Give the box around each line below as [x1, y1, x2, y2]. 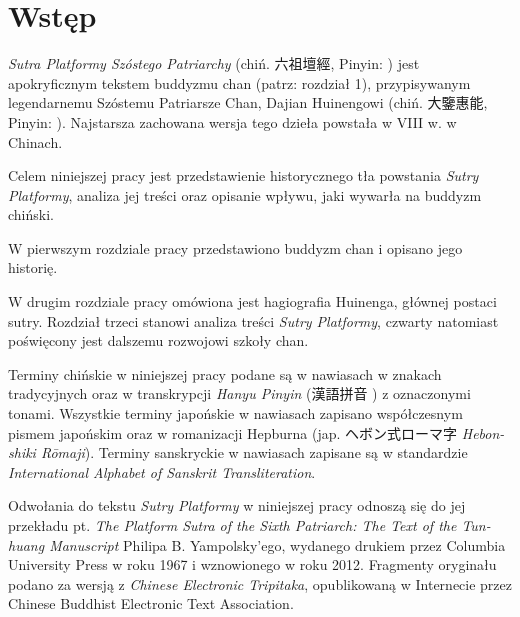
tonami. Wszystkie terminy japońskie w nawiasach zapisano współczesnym [8, 403, 463, 424]
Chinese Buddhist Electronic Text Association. [8, 593, 294, 614]
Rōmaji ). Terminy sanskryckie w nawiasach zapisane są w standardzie [40, 442, 468, 463]
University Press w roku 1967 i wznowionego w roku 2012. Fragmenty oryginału [8, 554, 497, 575]
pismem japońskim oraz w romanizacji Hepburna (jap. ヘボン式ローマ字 [8, 422, 458, 443]
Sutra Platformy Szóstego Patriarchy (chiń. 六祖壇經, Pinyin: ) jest [8, 53, 420, 74]
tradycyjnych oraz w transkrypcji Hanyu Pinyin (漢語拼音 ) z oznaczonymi [8, 383, 471, 404]
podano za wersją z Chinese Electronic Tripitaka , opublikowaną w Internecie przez [8, 573, 512, 594]
